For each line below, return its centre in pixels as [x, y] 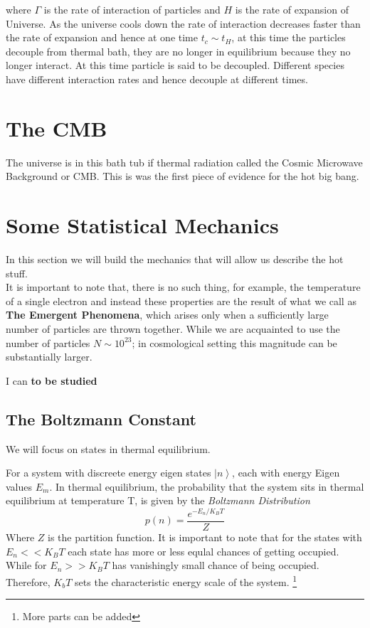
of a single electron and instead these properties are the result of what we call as [181, 300]
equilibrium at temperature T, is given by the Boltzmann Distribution [158, 500]
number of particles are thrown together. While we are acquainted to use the [173, 328]
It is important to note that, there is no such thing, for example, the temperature [183, 287]
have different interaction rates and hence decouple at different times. [157, 79]
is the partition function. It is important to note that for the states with [205, 537]
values [19, 486]
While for [26, 565]
